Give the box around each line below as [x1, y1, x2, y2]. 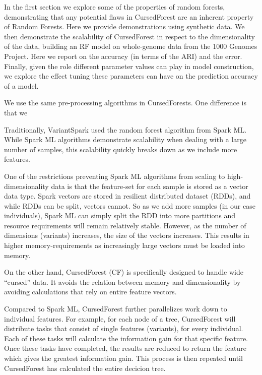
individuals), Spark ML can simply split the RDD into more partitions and [4, 210, 235, 221]
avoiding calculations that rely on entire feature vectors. [4, 286, 177, 297]
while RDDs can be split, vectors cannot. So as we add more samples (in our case [4, 200, 255, 211]
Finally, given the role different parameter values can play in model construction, [4, 60, 254, 71]
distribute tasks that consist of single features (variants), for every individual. [4, 323, 243, 334]
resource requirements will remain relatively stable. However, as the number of [4, 220, 246, 230]
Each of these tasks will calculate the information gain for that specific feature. [4, 333, 248, 343]
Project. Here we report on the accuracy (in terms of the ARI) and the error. [4, 50, 242, 61]
